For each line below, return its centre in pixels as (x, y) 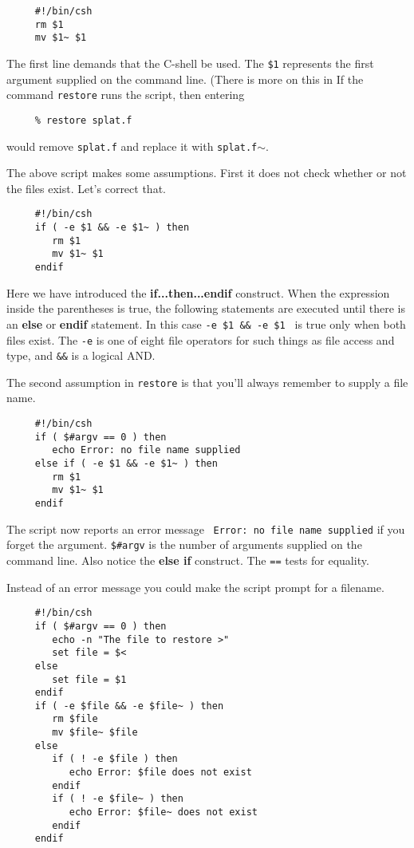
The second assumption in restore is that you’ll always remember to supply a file (207, 382)
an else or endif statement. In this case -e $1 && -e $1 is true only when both (206, 323)
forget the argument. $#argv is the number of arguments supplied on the (184, 544)
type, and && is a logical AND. (81, 355)
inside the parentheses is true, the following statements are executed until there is (206, 308)
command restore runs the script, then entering (126, 95)
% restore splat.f (83, 120)
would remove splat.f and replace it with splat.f (132, 146)
